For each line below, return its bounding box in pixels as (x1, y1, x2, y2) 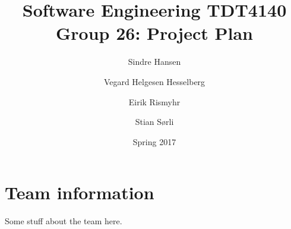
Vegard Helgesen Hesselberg (103, 75, 205, 87)
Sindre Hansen (128, 55, 181, 68)
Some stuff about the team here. (5, 215, 122, 227)
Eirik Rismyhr (128, 95, 181, 108)
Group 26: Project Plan (56, 21, 253, 45)
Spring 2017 (132, 135, 176, 148)
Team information (5, 180, 154, 205)
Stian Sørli (135, 115, 174, 128)
